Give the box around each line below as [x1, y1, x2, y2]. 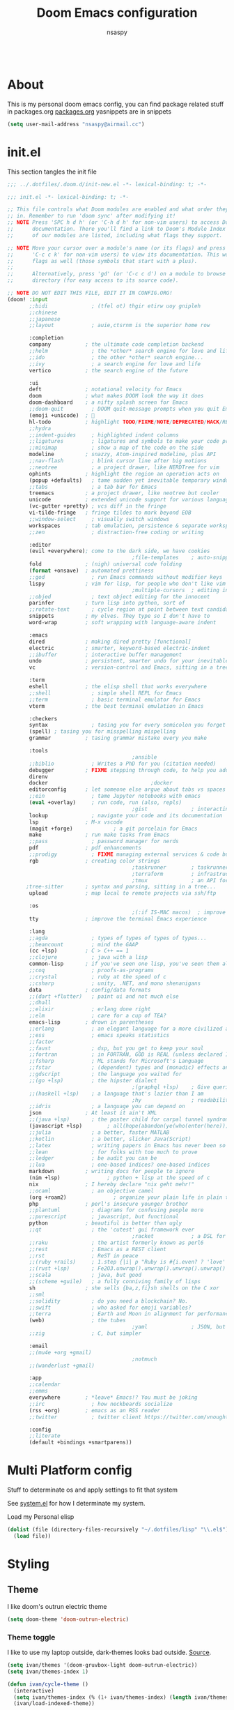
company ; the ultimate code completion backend [29, 341, 204, 348]
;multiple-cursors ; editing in [132, 587, 229, 593]
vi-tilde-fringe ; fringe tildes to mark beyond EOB [29, 509, 192, 517]
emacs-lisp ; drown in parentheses [29, 1019, 155, 1026]
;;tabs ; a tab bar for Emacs [29, 483, 157, 490]
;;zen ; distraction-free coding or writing [29, 529, 204, 536]
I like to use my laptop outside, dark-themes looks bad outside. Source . [7, 1648, 212, 1657]
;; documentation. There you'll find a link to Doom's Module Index [7, 225, 226, 233]
